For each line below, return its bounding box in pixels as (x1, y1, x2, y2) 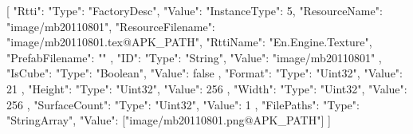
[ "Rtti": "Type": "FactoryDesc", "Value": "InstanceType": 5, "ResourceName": (6, 2, 383, 18)
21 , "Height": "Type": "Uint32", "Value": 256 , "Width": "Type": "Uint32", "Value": (6, 80, 407, 97)
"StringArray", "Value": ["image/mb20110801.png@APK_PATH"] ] (6, 112, 331, 128)
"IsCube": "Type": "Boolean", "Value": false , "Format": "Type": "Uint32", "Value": (6, 65, 403, 81)
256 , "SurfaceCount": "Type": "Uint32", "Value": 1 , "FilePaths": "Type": (6, 96, 360, 112)
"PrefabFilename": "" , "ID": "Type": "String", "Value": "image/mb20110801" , (6, 49, 382, 65)
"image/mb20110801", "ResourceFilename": (6, 18, 215, 34)
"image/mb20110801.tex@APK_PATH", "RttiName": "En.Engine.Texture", (6, 33, 372, 50)
